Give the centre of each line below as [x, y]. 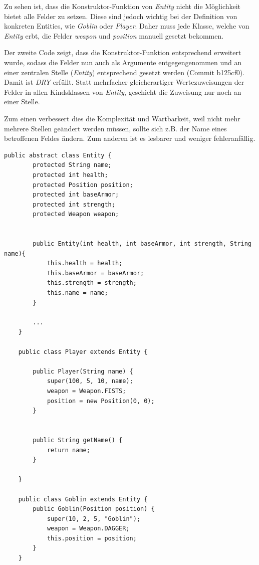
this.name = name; [77, 293]
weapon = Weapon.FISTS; [86, 391]
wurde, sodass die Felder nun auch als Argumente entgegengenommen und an [123, 62]
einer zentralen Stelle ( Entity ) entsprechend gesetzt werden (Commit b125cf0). [124, 72]
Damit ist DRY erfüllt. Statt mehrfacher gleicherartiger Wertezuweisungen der [124, 82]
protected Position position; [83, 185]
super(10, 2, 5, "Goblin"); [94, 519]
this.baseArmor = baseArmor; [95, 273]
